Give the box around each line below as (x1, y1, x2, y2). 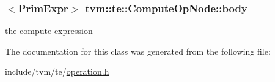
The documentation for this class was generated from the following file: (5, 44, 271, 57)
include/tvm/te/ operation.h (5, 65, 109, 78)
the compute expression (5, 24, 93, 37)
